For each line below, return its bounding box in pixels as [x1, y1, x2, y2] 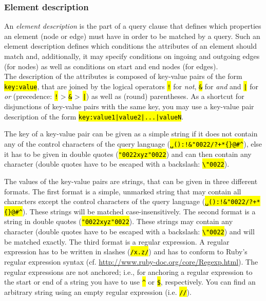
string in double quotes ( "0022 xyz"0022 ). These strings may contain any [4, 216, 233, 227]
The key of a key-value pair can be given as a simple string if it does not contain [4, 128, 258, 139]
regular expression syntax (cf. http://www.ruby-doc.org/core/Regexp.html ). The [4, 256, 258, 267]
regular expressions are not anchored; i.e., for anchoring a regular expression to [4, 266, 253, 277]
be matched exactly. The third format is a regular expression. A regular [4, 236, 230, 247]
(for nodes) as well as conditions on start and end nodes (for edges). [4, 61, 218, 71]
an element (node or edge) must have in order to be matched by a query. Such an [4, 30, 260, 41]
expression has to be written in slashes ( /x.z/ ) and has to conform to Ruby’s [4, 246, 248, 257]
